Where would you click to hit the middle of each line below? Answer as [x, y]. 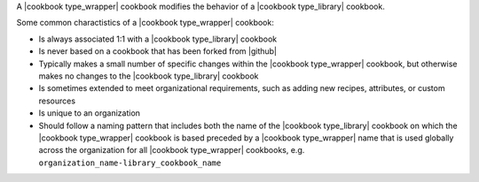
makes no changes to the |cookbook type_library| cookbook [149, 76]
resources [57, 101]
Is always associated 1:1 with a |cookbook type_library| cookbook [158, 39]
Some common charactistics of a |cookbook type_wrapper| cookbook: [145, 23]
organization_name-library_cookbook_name [130, 163]
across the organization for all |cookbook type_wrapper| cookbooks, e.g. [172, 150]
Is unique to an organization [90, 113]
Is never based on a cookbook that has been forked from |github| [158, 51]
